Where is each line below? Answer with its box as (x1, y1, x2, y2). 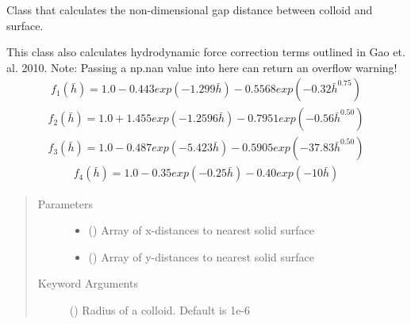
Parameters (37, 195, 93, 212)
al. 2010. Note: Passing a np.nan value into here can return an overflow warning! (6, 59, 398, 75)
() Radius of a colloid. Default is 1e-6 (69, 301, 251, 318)
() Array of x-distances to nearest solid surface (88, 222, 315, 238)
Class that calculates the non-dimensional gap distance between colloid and (6, 2, 373, 17)
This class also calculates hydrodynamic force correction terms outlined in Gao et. (6, 44, 405, 60)
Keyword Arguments (37, 275, 138, 292)
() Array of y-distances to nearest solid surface (88, 248, 315, 265)
